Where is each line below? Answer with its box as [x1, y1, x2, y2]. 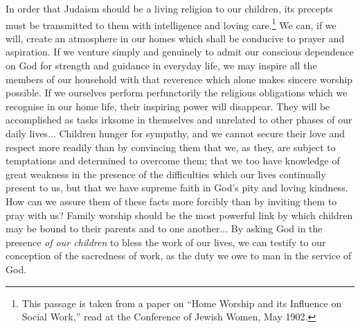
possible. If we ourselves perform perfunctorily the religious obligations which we [6, 85, 348, 100]
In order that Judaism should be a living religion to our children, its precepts [6, 1, 333, 15]
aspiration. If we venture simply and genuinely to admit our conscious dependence [6, 44, 354, 59]
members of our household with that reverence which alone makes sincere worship [6, 71, 353, 86]
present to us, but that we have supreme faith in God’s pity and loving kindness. [6, 180, 348, 195]
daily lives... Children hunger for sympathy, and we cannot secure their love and [6, 126, 345, 140]
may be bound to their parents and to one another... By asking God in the [6, 221, 323, 236]
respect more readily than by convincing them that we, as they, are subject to [6, 139, 336, 154]
